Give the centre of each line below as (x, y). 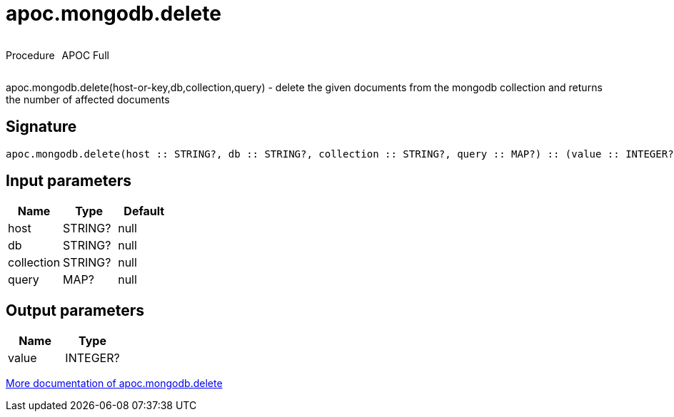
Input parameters (69, 181)
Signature (41, 127)
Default (144, 211)
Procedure (30, 55)
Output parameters (75, 310)
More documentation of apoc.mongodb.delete (114, 383)
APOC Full (85, 55)
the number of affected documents (88, 99)
